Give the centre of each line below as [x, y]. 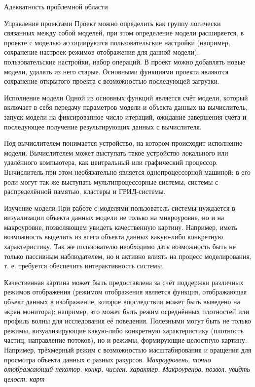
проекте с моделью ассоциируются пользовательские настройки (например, [117, 42]
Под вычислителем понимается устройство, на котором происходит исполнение [123, 143]
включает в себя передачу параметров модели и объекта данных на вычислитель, [126, 107]
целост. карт [24, 378]
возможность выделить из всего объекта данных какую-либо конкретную [113, 237]
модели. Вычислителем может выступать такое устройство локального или [116, 152]
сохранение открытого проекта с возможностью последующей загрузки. [112, 81]
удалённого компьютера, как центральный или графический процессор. [111, 162]
